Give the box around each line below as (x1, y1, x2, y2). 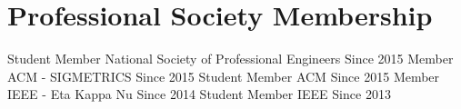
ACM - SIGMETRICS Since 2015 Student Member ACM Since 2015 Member (7, 66, 440, 85)
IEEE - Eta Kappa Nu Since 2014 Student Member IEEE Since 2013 (7, 84, 391, 104)
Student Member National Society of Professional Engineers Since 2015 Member (7, 49, 454, 68)
